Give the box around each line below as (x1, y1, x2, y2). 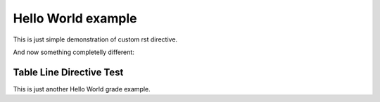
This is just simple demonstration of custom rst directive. (13, 35, 178, 44)
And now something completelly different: (13, 48, 135, 56)
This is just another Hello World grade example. (13, 84, 151, 93)
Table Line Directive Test (13, 66, 124, 78)
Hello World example (13, 11, 137, 26)
